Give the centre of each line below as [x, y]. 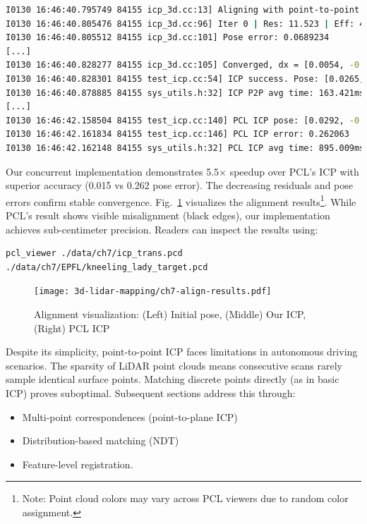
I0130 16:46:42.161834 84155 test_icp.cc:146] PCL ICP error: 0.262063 [178, 134]
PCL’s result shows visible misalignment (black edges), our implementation [168, 215]
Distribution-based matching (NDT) [101, 440]
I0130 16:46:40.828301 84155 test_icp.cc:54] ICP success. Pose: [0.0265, [185, 79]
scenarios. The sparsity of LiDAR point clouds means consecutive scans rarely [174, 365]
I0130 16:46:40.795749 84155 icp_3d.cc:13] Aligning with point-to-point [183, 10]
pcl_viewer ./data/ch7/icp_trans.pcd [94, 254]
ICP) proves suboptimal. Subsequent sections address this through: [151, 392]
